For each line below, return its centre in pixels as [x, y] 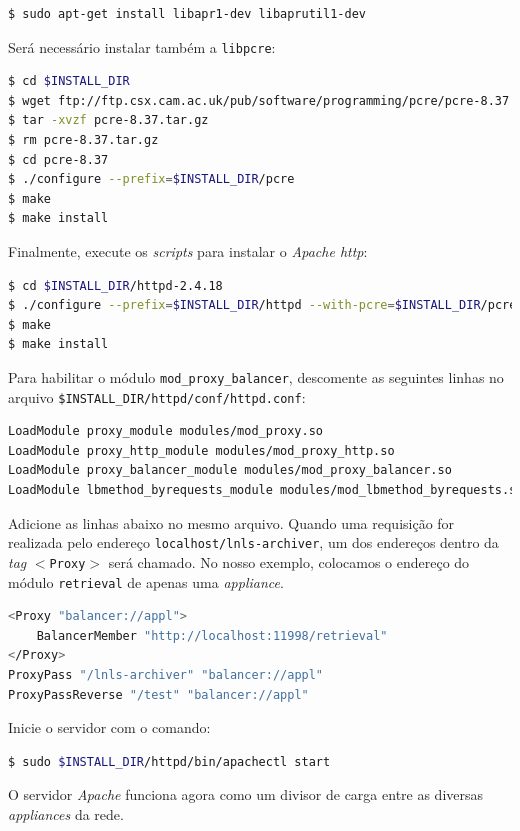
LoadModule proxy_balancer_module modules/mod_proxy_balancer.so [230, 470]
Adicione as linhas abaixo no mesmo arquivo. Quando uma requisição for [231, 522]
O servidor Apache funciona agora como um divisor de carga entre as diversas [246, 794]
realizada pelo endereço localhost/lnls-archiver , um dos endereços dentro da [253, 542]
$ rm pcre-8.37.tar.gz [83, 140]
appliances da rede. [66, 813]
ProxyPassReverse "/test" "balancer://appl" [158, 694]
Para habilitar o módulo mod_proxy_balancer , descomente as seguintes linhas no [256, 376]
